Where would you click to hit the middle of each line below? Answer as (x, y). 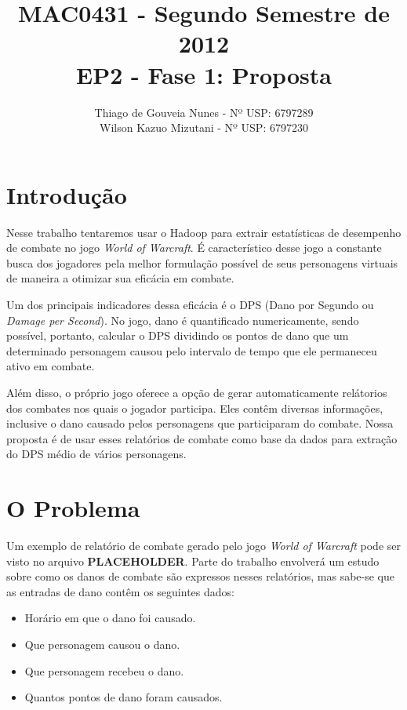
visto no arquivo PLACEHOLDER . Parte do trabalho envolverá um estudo (193, 561)
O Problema (73, 508)
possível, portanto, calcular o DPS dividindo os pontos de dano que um (178, 335)
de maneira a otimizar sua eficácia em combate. (120, 278)
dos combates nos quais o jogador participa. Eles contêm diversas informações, (195, 408)
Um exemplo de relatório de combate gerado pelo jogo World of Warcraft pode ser (204, 546)
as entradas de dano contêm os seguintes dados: (120, 591)
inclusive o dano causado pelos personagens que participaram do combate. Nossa (200, 423)
